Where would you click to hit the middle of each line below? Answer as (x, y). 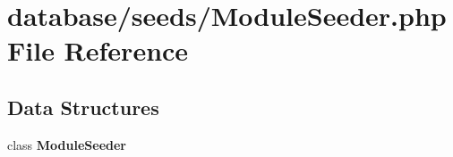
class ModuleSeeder (67, 144)
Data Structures (83, 107)
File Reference (98, 50)
